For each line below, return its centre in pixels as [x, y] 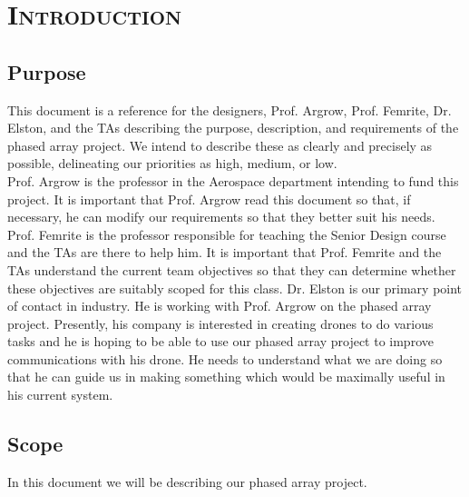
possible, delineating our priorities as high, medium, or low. [172, 163]
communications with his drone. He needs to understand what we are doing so [225, 358]
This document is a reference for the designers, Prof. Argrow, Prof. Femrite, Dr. [230, 109]
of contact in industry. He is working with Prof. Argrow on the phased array [220, 306]
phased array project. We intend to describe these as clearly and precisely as [220, 145]
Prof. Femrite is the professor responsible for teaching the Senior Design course [227, 234]
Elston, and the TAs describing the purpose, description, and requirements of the [233, 128]
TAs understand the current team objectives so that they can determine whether [232, 269]
